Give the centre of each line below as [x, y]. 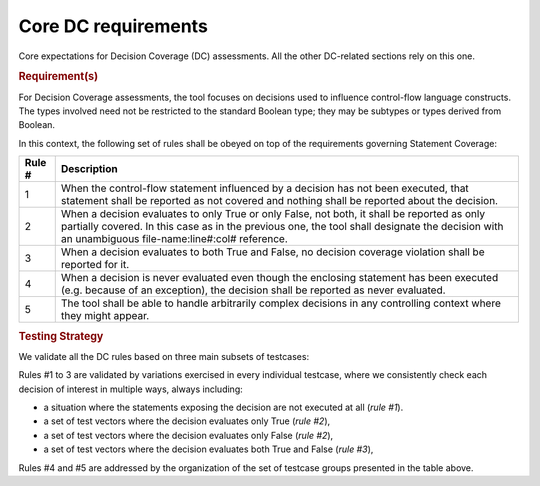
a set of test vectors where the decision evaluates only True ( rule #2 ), [187, 421]
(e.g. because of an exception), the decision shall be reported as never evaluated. [253, 290]
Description [89, 169]
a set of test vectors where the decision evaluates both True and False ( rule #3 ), [208, 449]
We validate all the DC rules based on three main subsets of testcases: [164, 356]
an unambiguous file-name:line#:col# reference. [174, 239]
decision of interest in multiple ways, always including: [131, 389]
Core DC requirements [113, 26]
